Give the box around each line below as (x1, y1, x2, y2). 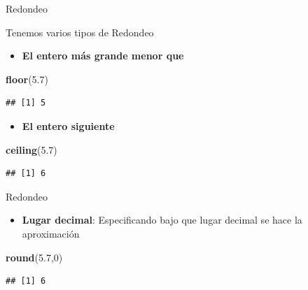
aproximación (22, 226, 80, 240)
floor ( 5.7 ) (6, 71, 48, 86)
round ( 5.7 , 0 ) (6, 249, 63, 264)
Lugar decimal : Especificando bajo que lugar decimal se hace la (22, 212, 302, 227)
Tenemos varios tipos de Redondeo (6, 24, 154, 39)
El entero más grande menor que (22, 48, 184, 63)
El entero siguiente (22, 118, 115, 133)
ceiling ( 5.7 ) (6, 142, 57, 157)
